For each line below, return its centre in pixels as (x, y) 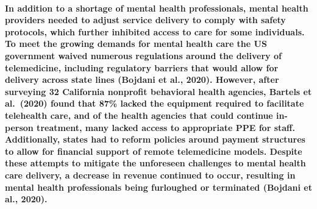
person (19, 127)
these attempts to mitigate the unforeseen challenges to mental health (155, 163)
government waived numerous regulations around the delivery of (143, 55)
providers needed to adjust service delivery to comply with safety (145, 20)
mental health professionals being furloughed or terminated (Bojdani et (158, 187)
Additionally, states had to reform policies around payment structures (155, 139)
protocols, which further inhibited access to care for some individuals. (155, 31)
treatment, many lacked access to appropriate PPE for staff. (166, 127)
